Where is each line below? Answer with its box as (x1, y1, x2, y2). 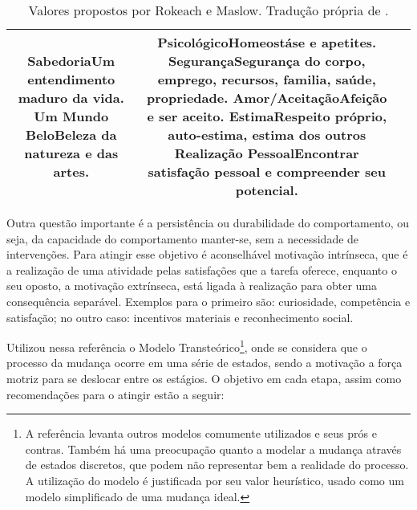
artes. (53, 162, 89, 181)
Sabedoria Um (27, 51, 115, 70)
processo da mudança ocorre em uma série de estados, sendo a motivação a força (6, 354, 403, 371)
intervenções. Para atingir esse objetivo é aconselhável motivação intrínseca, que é (6, 246, 408, 263)
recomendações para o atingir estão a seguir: (6, 386, 225, 402)
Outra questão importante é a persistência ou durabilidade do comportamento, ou (6, 214, 410, 231)
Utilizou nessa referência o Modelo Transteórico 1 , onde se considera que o (6, 337, 367, 355)
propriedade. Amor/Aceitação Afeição (146, 88, 387, 107)
